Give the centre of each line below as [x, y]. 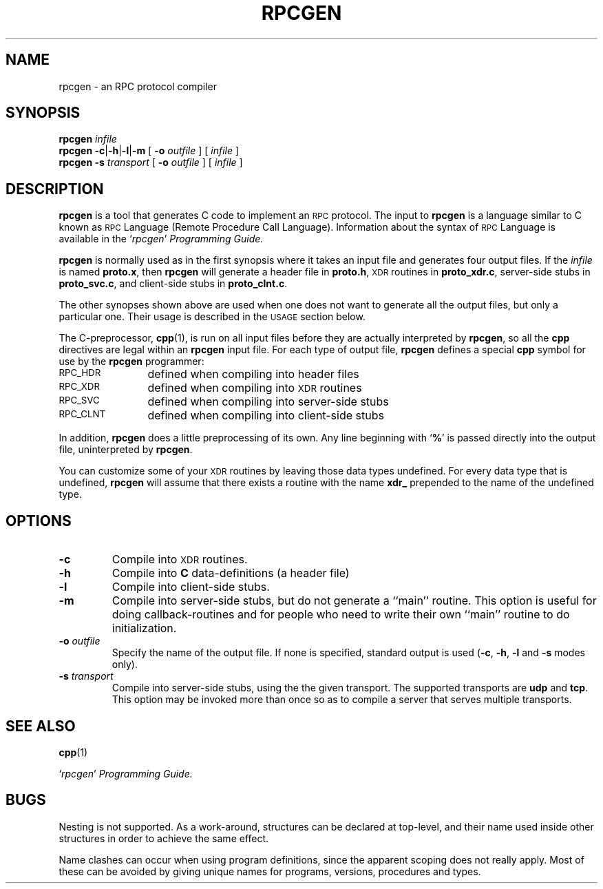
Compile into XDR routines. [180, 559]
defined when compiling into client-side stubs [266, 416]
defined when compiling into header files [253, 374]
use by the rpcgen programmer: [131, 362]
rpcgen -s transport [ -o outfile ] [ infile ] [151, 163]
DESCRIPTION [55, 189]
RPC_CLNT [82, 414]
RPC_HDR [80, 373]
